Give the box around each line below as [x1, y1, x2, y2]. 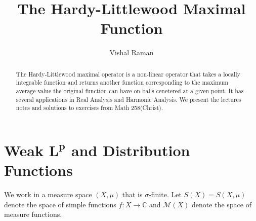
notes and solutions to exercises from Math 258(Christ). [16, 103, 163, 112]
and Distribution [71, 139, 190, 160]
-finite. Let [149, 189, 182, 200]
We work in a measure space [4, 189, 92, 200]
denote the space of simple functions [4, 199, 116, 209]
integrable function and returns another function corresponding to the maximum [16, 78, 229, 87]
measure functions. [4, 209, 62, 219]
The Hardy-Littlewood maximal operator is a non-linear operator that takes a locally [16, 69, 240, 78]
